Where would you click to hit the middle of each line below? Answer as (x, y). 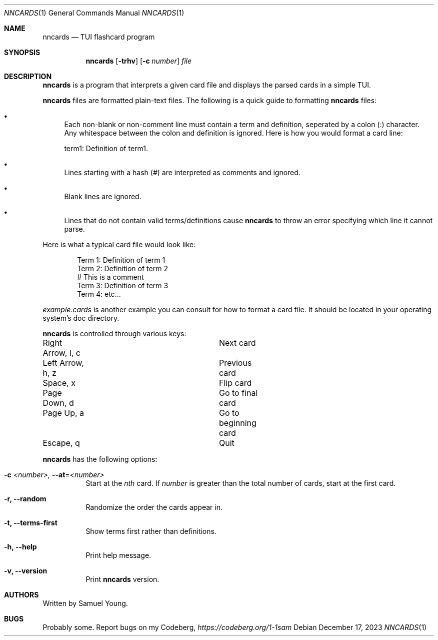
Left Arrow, (63, 363)
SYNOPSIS (22, 52)
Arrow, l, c (61, 353)
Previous (235, 363)
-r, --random (25, 499)
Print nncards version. (122, 579)
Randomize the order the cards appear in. (154, 507)
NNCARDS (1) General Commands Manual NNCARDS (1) (94, 13)
